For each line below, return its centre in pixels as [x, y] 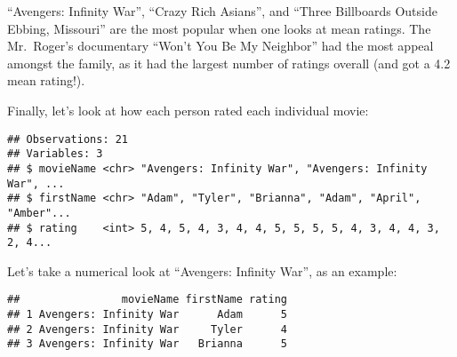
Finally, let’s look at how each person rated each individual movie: [188, 110]
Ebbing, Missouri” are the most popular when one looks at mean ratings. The [219, 28]
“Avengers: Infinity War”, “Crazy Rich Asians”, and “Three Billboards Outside [222, 11]
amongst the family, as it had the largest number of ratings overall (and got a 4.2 [229, 63]
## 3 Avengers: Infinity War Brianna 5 [147, 344]
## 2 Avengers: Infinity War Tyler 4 [147, 329]
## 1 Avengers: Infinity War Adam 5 [147, 315]
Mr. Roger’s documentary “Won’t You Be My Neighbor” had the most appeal [220, 46]
